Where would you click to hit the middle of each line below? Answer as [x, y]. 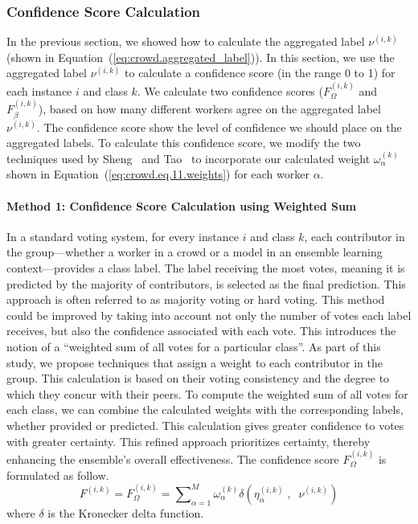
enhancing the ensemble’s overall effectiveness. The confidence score [173, 458]
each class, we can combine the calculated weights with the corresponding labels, [205, 409]
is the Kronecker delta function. [126, 512]
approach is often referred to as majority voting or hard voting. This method [196, 299]
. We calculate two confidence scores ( [230, 90]
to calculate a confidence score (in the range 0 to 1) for [260, 73]
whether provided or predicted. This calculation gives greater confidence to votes [205, 425]
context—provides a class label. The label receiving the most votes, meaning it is [206, 268]
